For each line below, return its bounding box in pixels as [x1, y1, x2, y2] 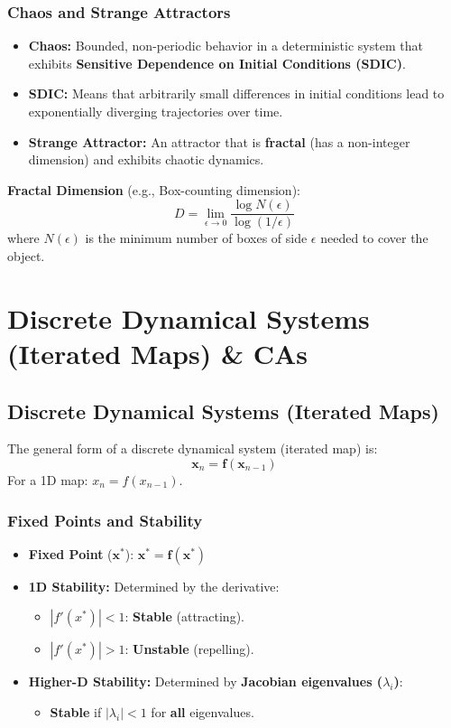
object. [7, 247, 45, 266]
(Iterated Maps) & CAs [7, 335, 308, 371]
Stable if [50, 702, 102, 721]
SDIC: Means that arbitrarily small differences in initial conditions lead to [28, 84, 445, 103]
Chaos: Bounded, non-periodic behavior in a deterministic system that [28, 36, 423, 55]
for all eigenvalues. [151, 702, 254, 721]
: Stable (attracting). [124, 607, 244, 626]
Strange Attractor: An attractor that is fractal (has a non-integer [28, 132, 410, 151]
